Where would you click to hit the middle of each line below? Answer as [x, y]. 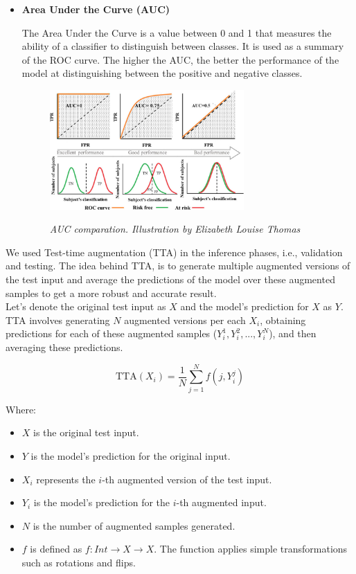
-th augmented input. [221, 502]
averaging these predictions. [64, 347]
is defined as [56, 549]
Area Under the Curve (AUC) [96, 9]
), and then [293, 333]
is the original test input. [86, 432]
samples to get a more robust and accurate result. [111, 293]
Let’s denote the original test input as [86, 306]
